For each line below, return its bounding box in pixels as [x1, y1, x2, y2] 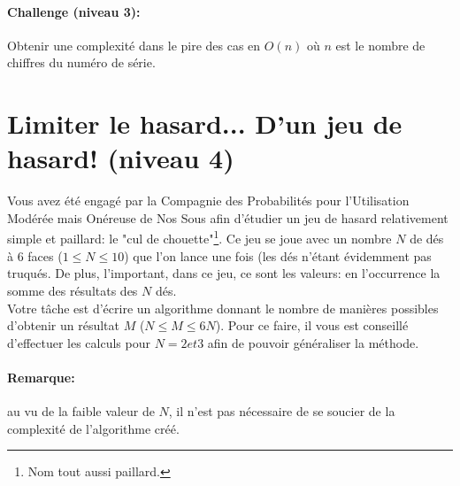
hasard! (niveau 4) [7, 140, 234, 176]
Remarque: [7, 367, 75, 386]
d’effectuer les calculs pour [7, 333, 150, 351]
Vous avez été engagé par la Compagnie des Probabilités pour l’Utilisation [7, 191, 410, 210]
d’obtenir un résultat [7, 316, 119, 335]
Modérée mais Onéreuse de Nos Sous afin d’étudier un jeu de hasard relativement [7, 208, 448, 227]
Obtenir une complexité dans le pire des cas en [7, 35, 261, 54]
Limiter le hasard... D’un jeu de [7, 105, 402, 142]
